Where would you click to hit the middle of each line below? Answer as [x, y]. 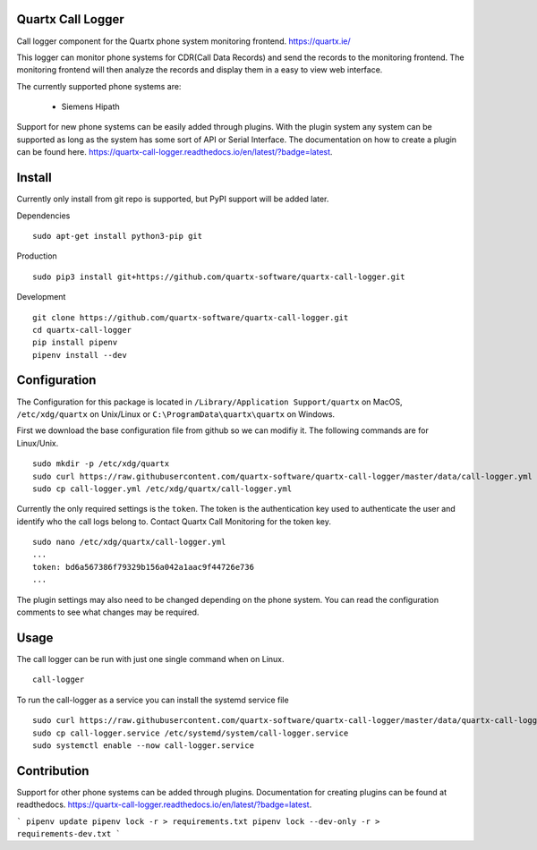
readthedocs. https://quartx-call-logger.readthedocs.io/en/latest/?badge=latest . [164, 804]
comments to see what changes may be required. [108, 612]
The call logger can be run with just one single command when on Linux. [151, 659]
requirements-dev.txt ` [68, 833]
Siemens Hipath [90, 106]
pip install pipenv [75, 343]
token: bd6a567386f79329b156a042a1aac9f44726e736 [144, 567]
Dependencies [43, 216]
